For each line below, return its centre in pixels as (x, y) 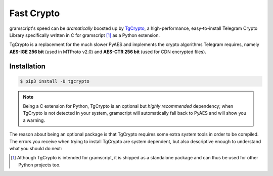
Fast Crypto (35, 13)
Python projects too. (39, 165)
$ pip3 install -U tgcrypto (55, 81)
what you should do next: (36, 149)
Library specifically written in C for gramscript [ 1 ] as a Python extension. (85, 35)
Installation (27, 66)
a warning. (34, 120)
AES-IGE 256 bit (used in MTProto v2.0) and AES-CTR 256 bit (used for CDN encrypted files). (108, 52)
